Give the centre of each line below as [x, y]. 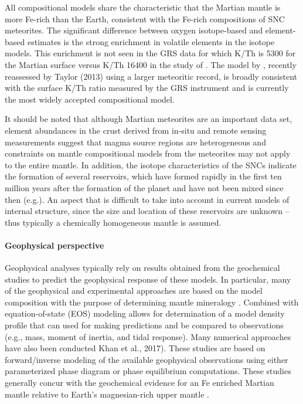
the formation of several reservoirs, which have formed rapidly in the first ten [143, 176]
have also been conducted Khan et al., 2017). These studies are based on [135, 348]
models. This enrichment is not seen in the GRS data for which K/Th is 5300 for [150, 53]
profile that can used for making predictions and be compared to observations [144, 325]
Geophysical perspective [55, 245]
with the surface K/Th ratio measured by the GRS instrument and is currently [147, 88]
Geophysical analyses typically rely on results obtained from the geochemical [142, 268]
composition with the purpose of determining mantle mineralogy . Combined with [152, 302]
